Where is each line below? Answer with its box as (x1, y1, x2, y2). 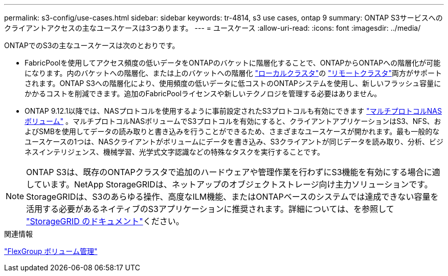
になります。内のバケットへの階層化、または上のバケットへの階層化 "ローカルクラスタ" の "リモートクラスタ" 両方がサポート (25, 69, 442, 77)
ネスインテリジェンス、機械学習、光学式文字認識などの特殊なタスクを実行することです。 (25, 147, 324, 156)
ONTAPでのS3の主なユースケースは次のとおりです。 (4, 41, 180, 50)
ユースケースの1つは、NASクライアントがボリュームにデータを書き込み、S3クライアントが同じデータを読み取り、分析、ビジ (25, 137, 444, 146)
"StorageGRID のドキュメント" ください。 (26, 216, 184, 226)
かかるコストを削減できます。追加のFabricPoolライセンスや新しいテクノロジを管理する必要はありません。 (25, 89, 382, 98)
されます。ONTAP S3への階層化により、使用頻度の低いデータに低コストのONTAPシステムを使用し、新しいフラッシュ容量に (25, 79, 441, 88)
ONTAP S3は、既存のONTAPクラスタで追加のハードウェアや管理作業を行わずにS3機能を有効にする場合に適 (26, 167, 440, 177)
